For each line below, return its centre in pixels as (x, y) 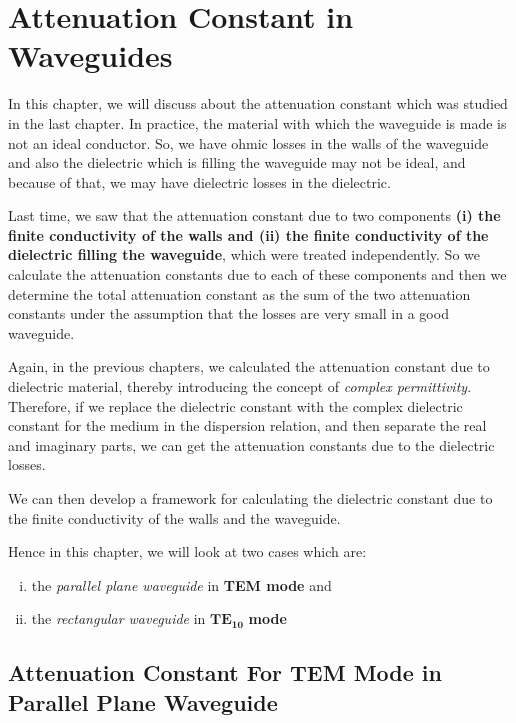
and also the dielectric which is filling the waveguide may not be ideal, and (237, 162)
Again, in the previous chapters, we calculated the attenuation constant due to (249, 366)
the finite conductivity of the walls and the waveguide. (174, 517)
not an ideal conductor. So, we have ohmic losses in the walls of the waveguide (248, 142)
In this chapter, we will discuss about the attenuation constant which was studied (258, 103)
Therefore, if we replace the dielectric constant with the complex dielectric (235, 405)
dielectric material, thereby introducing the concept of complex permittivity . (240, 386)
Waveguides (90, 55)
